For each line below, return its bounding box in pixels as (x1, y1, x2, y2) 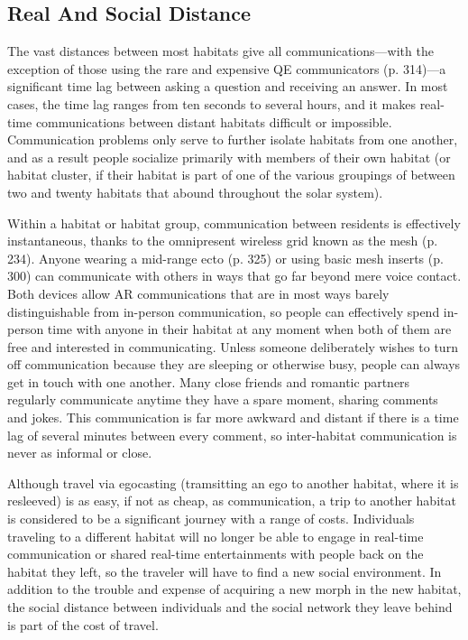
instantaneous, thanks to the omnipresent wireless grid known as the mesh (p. (7, 231, 438, 250)
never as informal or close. (7, 443, 152, 462)
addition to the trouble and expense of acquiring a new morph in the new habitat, (7, 580, 462, 598)
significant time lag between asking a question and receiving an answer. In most (7, 77, 448, 96)
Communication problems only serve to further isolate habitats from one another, (7, 130, 458, 149)
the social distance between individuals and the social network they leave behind (7, 598, 453, 617)
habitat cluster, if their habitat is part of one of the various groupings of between (7, 165, 455, 184)
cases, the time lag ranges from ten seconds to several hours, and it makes (7, 94, 416, 113)
